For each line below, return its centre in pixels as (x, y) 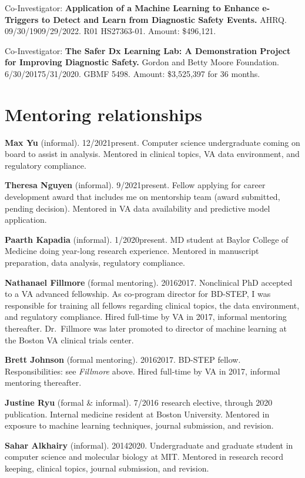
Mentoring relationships (104, 114)
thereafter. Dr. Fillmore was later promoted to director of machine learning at (146, 328)
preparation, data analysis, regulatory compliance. (95, 263)
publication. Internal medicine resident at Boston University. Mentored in (137, 414)
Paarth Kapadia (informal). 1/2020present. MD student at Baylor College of (147, 239)
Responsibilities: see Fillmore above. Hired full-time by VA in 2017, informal (143, 371)
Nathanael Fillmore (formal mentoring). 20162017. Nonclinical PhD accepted (149, 282)
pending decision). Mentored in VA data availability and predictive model (138, 208)
